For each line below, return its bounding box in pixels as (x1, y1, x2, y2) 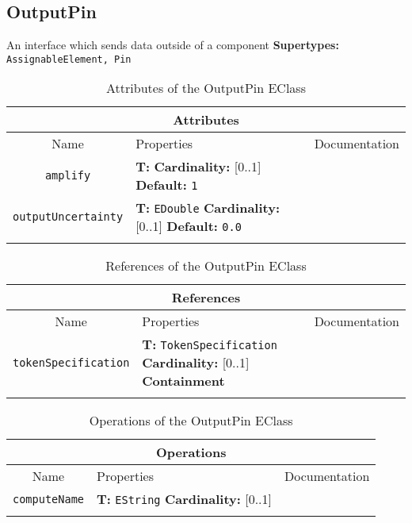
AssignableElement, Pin (6, 53, 132, 65)
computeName (13, 492, 85, 506)
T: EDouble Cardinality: (135, 198, 280, 217)
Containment (142, 371, 225, 390)
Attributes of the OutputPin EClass (106, 79, 306, 98)
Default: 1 (135, 175, 198, 194)
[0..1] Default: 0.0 (135, 217, 242, 236)
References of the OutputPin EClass (105, 256, 307, 275)
